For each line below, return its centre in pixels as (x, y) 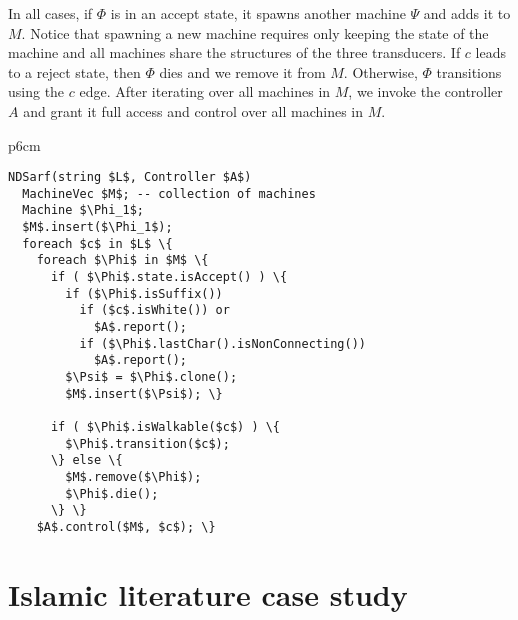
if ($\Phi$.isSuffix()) (144, 293)
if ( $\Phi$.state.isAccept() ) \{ (169, 277)
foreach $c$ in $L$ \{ (97, 243)
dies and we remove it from (242, 71)
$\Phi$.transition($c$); (147, 443)
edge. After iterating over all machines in (205, 91)
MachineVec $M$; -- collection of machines (169, 193)
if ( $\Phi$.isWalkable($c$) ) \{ (165, 427)
